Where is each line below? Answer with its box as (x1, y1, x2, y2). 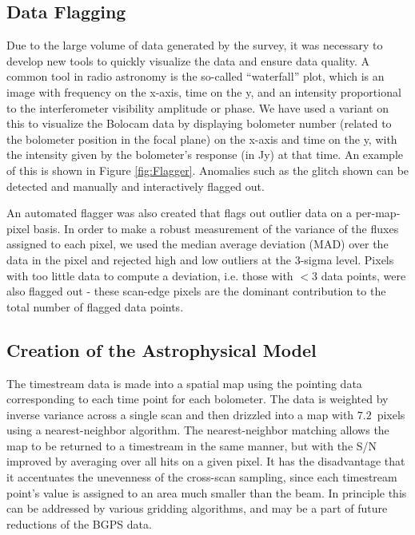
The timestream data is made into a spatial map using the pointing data (6, 374, 362, 391)
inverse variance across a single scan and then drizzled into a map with (6, 406, 354, 422)
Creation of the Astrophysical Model (6, 337, 317, 362)
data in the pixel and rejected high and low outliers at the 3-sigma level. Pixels (6, 251, 394, 267)
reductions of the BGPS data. (6, 515, 152, 532)
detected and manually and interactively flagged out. (6, 177, 265, 194)
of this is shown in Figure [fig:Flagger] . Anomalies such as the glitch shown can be (6, 161, 409, 178)
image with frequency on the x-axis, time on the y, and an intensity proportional (6, 83, 401, 100)
